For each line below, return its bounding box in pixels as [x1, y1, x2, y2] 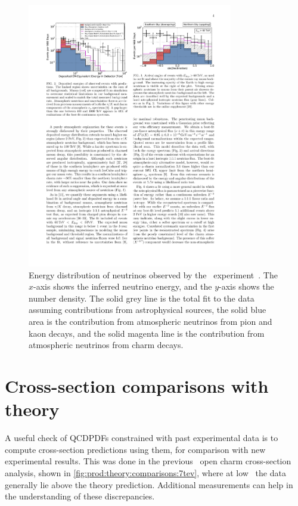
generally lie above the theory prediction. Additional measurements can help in [5, 478, 293, 491]
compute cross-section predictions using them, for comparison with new [5, 443, 266, 455]
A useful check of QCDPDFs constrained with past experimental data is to [5, 432, 278, 444]
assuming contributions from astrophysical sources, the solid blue [29, 303, 266, 316]
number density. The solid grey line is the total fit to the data [29, 291, 254, 304]
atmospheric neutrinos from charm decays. [29, 339, 184, 351]
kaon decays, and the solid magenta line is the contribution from [29, 327, 265, 339]
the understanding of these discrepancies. [5, 490, 155, 502]
